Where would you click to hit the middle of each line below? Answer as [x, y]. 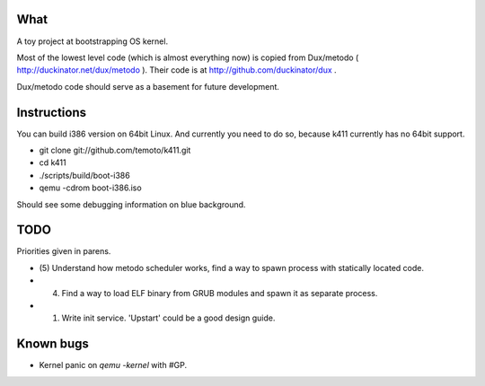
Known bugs [53, 344]
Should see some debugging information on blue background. [131, 204]
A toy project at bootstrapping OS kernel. [93, 41]
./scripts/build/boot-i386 [84, 175]
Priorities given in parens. [64, 251]
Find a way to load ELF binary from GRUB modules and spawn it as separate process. [220, 293]
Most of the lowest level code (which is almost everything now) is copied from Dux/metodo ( [188, 57]
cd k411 [53, 162]
